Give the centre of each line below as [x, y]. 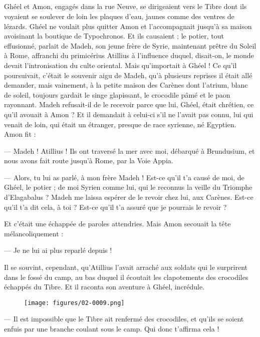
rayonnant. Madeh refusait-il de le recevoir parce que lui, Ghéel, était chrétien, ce [129, 104]
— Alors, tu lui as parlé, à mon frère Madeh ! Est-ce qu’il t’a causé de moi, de [124, 177]
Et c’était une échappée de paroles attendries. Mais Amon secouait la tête [117, 224]
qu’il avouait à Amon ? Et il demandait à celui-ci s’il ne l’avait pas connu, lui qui [129, 114]
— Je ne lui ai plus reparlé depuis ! [58, 250]
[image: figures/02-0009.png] [74, 303]
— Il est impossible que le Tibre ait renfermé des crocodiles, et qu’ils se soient [124, 319]
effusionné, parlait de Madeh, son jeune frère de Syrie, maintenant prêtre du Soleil [130, 45]
